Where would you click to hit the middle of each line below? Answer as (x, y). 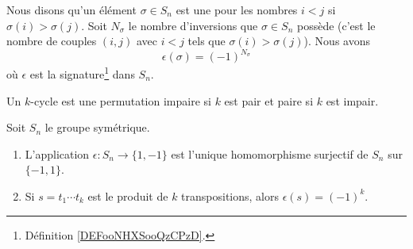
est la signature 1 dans (82, 73)
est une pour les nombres (237, 10)
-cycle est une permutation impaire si (121, 100)
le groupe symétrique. (97, 127)
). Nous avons (337, 41)
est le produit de (128, 195)
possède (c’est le (336, 25)
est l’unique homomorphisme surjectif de (270, 153)
